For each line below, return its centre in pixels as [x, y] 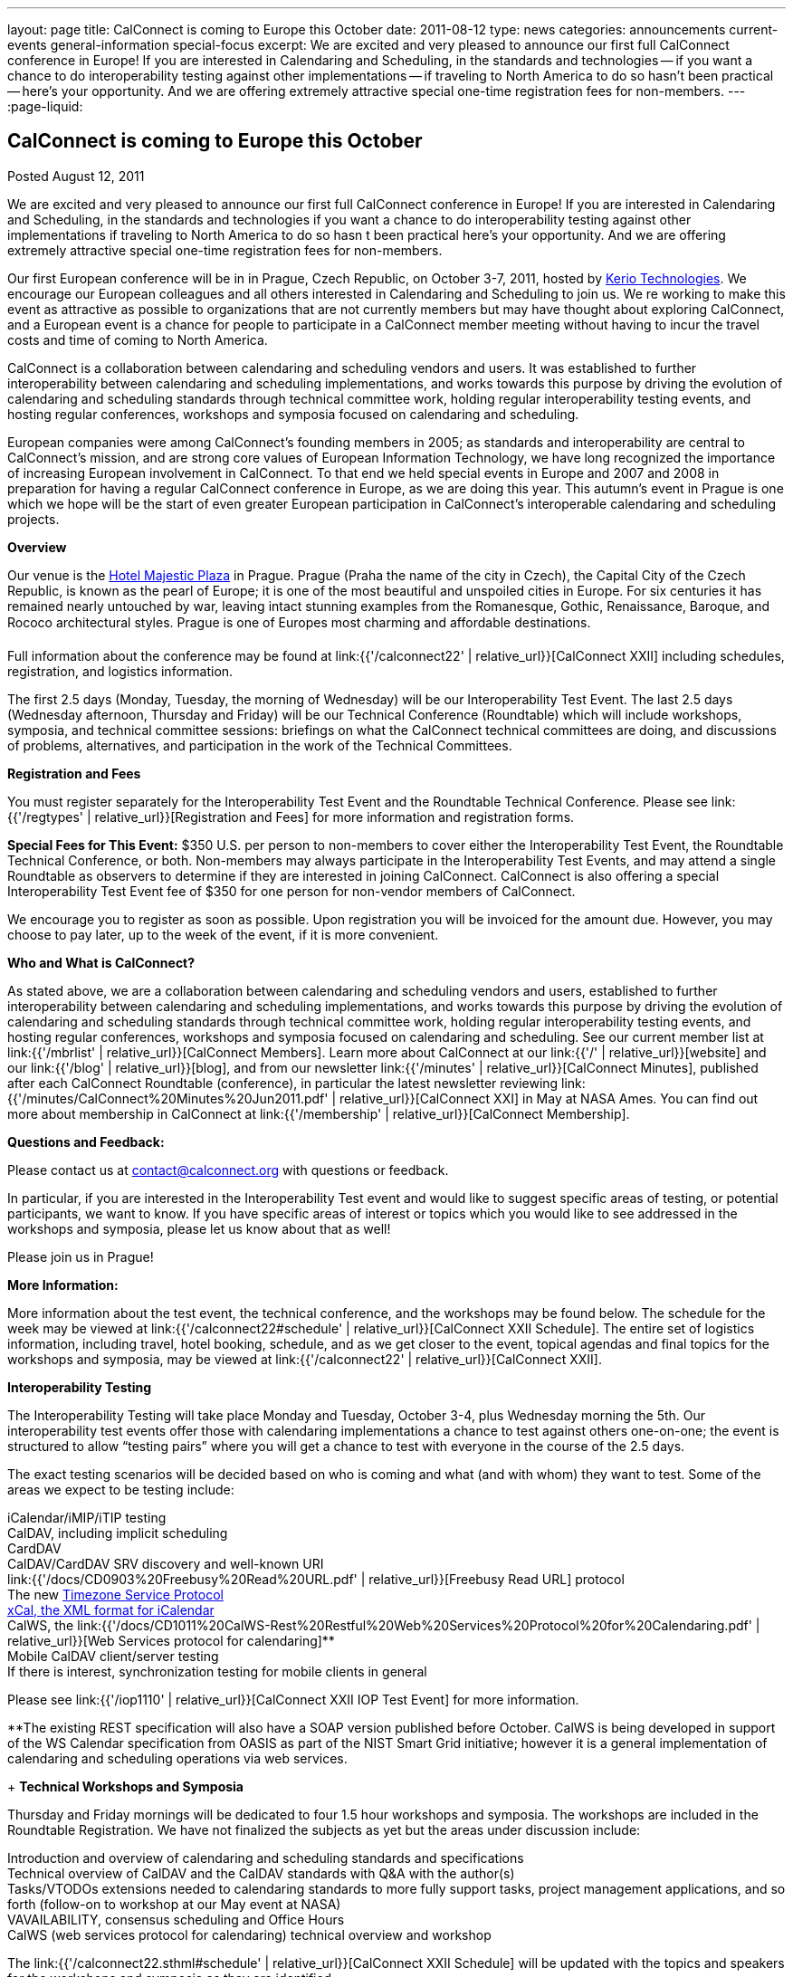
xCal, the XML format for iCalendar [111, 1609]
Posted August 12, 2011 [76, 176]
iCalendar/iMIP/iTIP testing [87, 1517]
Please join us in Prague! [81, 1256]
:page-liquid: [45, 106]
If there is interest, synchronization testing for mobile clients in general [217, 1671]
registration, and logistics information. [120, 671]
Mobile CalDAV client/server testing [113, 1656]
